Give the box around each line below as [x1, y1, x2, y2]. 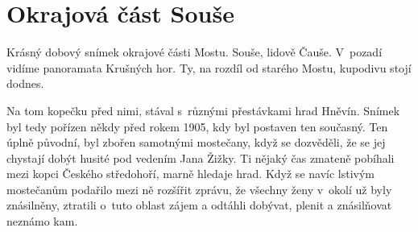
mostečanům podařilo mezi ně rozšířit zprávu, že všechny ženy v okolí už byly [6, 180, 392, 197]
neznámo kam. [6, 213, 78, 230]
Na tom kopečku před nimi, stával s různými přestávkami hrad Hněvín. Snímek [6, 101, 400, 118]
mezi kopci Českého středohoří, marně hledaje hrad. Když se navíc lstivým [6, 165, 375, 182]
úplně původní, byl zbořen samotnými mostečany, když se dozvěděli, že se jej [6, 134, 386, 151]
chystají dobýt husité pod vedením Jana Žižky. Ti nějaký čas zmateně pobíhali [6, 149, 395, 166]
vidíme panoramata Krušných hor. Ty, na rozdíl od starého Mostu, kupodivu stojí [6, 59, 412, 76]
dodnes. [6, 75, 44, 92]
